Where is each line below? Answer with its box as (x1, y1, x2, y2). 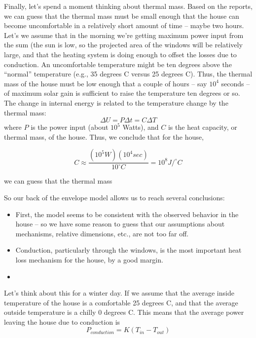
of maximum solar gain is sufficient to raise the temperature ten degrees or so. (4, 88, 240, 98)
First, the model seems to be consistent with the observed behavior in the (15, 209, 239, 219)
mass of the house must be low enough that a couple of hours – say (4, 78, 207, 88)
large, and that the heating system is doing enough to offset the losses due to (4, 49, 237, 59)
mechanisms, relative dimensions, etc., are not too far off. (15, 228, 189, 238)
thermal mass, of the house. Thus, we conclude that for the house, (4, 131, 204, 142)
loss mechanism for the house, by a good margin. (15, 254, 163, 264)
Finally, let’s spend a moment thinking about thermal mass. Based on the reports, (4, 1, 253, 11)
